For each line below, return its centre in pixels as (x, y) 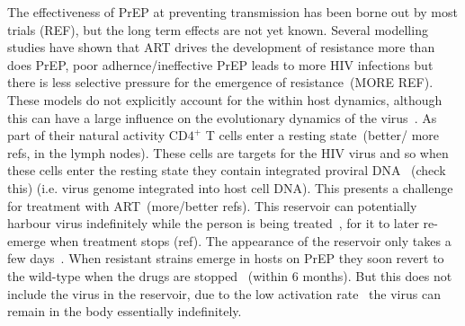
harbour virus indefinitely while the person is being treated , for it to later (213, 223)
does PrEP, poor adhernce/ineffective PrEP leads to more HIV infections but (220, 64)
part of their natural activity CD (98, 135)
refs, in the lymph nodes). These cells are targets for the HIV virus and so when (228, 152)
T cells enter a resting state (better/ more (322, 135)
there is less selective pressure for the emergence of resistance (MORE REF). (220, 82)
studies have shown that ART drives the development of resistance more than (221, 47)
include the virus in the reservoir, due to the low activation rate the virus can (224, 293)
